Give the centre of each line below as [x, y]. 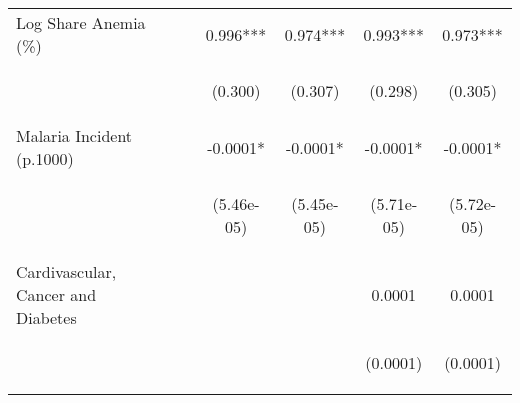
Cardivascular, [66, 271]
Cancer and [56, 294]
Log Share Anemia [81, 22]
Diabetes [46, 317]
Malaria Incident [74, 135]
